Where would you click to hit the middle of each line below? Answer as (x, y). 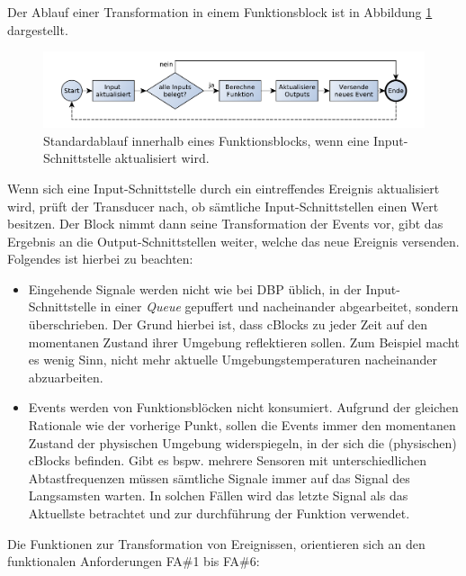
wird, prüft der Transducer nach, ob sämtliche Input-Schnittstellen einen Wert (223, 206)
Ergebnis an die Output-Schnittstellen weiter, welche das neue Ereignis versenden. (233, 241)
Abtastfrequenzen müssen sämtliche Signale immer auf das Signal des (219, 477)
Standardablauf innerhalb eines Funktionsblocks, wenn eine (206, 140)
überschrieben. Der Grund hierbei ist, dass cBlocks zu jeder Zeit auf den (228, 324)
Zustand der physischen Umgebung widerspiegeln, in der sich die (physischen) (242, 442)
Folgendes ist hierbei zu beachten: (100, 259)
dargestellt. (38, 29)
